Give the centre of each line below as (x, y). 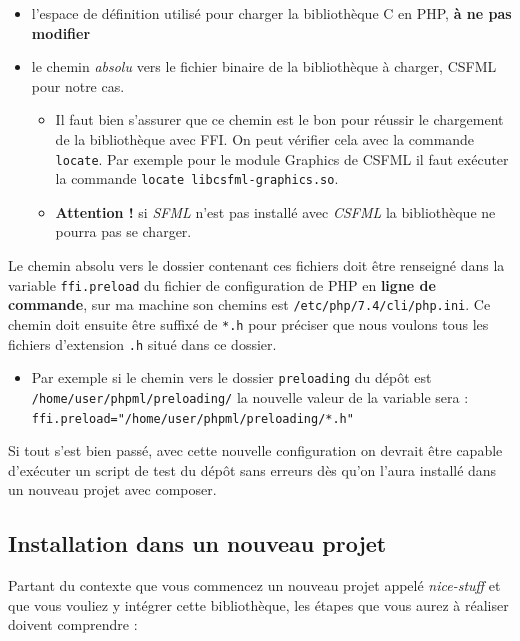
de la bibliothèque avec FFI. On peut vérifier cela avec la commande (265, 138)
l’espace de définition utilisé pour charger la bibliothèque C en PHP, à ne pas (271, 13)
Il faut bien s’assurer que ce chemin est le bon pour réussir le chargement (279, 119)
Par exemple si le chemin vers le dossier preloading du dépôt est (231, 377)
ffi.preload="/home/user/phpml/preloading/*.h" (192, 418)
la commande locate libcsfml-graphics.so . (197, 178)
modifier (61, 32)
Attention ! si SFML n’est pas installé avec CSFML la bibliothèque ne (275, 211)
